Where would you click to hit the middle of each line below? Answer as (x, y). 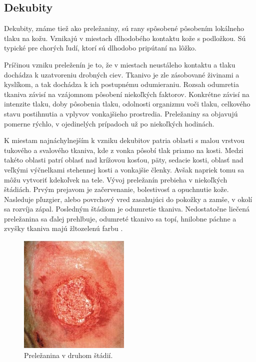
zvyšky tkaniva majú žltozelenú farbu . (63, 228)
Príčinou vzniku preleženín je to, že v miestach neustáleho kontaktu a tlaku (120, 64)
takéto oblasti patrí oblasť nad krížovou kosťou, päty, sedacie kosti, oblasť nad (124, 160)
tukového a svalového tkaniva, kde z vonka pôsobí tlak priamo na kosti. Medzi (124, 150)
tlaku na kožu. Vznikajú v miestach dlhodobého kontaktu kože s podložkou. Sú (125, 38)
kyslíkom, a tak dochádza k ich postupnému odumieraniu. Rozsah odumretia (121, 84)
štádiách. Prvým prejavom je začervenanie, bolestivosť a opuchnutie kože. (116, 189)
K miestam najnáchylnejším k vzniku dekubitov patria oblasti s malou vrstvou (124, 140)
